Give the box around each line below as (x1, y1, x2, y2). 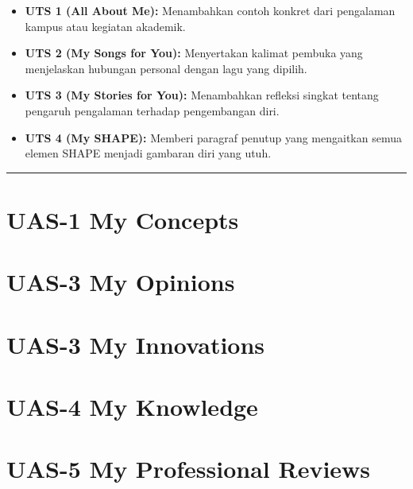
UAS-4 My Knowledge (6, 390, 258, 423)
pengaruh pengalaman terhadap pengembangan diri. (25, 102, 280, 118)
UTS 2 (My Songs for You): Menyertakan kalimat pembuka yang (25, 45, 363, 61)
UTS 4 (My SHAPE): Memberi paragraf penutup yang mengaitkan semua (25, 129, 402, 146)
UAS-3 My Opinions (6, 266, 235, 298)
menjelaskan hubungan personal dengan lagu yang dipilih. (25, 60, 307, 76)
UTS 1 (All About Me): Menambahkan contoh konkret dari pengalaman (25, 2, 396, 18)
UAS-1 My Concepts (6, 203, 239, 235)
